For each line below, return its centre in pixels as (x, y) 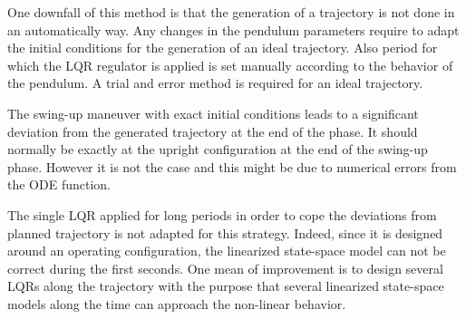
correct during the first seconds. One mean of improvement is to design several (225, 268)
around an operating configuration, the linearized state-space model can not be (227, 251)
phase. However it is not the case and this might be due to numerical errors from (232, 166)
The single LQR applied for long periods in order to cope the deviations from (222, 214)
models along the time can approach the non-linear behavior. (177, 303)
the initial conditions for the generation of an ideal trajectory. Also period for (223, 48)
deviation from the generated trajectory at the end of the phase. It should (213, 131)
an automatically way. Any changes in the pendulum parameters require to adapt (233, 29)
